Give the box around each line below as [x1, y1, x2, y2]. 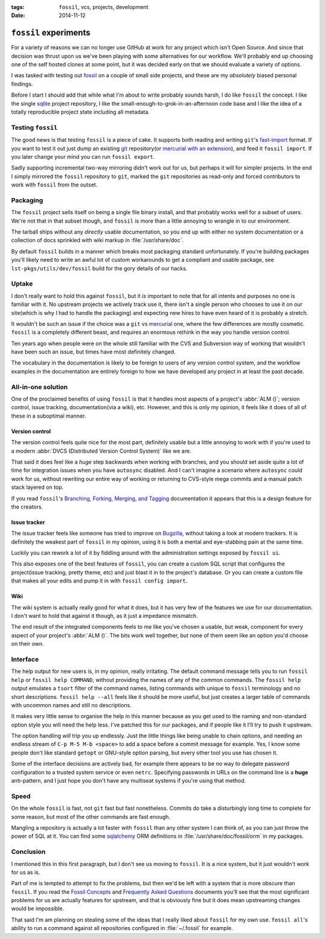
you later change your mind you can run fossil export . [11, 153, 155, 160]
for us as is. [11, 868, 40, 876]
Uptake [11, 279, 33, 288]
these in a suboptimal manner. [11, 412, 86, 419]
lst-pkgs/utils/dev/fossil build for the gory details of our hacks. [11, 264, 188, 272]
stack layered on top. [11, 483, 64, 491]
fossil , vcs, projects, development [59, 4, 149, 10]
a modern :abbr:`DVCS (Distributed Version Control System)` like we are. [11, 447, 191, 454]
